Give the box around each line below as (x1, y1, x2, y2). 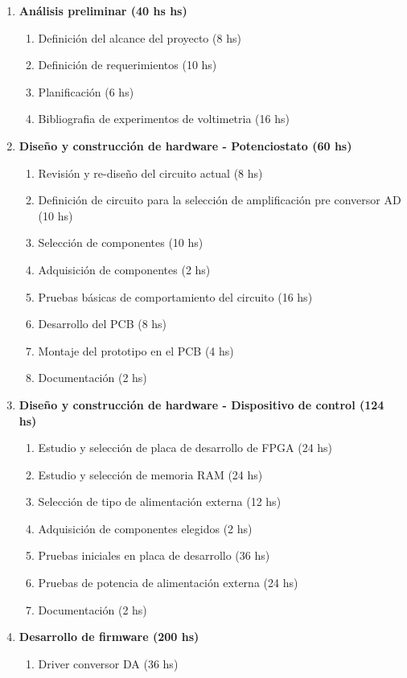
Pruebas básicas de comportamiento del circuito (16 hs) (38, 288, 313, 305)
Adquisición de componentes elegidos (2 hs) (38, 520, 253, 536)
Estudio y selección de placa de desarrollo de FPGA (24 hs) (38, 439, 333, 456)
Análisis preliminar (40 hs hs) (18, 2, 187, 18)
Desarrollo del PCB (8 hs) (38, 315, 167, 332)
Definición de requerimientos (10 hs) (38, 56, 217, 73)
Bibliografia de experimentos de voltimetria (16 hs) (38, 110, 290, 127)
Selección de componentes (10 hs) (38, 234, 203, 251)
